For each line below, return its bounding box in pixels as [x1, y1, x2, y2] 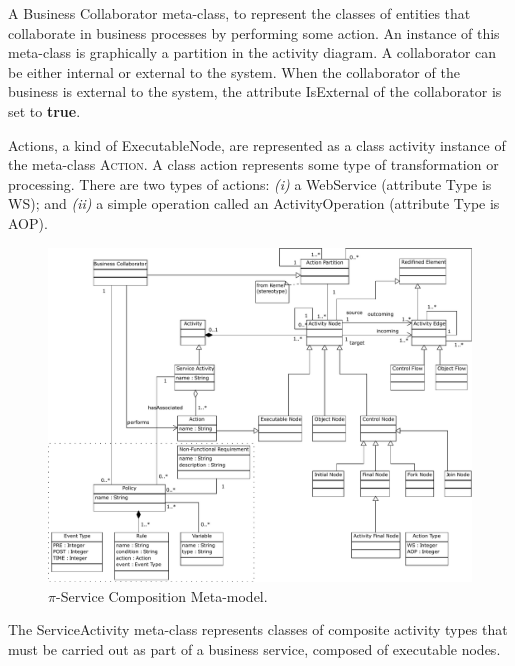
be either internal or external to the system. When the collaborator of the [8, 61, 460, 82]
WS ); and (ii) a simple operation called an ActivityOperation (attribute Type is [8, 193, 500, 214]
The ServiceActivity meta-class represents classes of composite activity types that [8, 619, 508, 640]
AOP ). [8, 212, 48, 233]
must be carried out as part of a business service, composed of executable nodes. [8, 638, 501, 659]
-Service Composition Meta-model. [55, 585, 268, 606]
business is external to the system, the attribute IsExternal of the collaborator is [8, 81, 502, 102]
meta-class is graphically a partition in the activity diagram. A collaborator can [8, 42, 497, 63]
